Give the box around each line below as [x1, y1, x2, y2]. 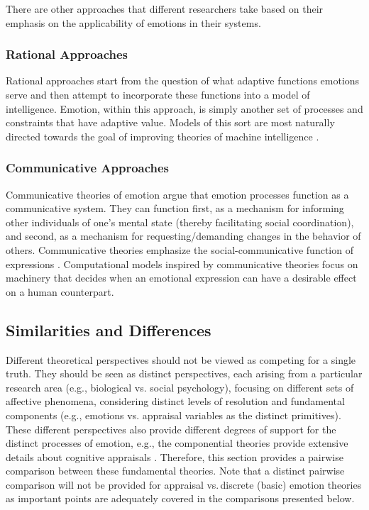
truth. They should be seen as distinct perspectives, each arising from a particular [6, 366, 363, 381]
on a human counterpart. [6, 284, 114, 299]
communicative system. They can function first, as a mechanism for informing [6, 201, 344, 216]
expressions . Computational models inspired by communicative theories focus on [6, 256, 358, 271]
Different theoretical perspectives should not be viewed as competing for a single [6, 352, 356, 367]
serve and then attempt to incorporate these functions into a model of [6, 87, 310, 101]
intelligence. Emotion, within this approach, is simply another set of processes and [6, 101, 363, 116]
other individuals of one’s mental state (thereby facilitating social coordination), [6, 214, 354, 229]
